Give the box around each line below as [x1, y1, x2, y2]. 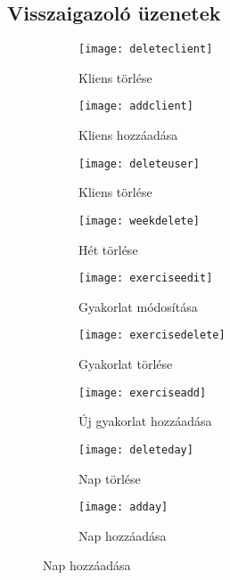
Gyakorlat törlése [78, 355, 173, 373]
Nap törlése [78, 469, 141, 487]
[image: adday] [78, 501, 168, 514]
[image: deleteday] [78, 443, 193, 456]
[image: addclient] [78, 100, 193, 113]
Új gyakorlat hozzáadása [78, 412, 212, 430]
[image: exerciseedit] [78, 272, 213, 285]
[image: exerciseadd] [78, 386, 207, 399]
